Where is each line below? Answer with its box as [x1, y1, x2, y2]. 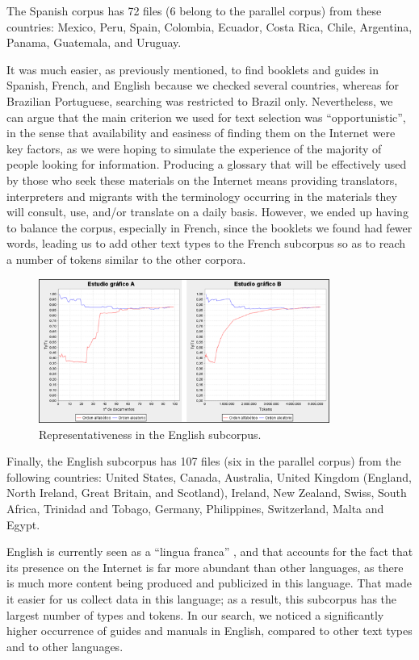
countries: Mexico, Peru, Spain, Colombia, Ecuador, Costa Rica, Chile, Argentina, [6, 18, 413, 35]
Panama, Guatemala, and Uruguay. [6, 34, 182, 51]
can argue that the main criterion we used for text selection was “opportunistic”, [6, 108, 406, 125]
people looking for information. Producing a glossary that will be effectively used [6, 156, 407, 173]
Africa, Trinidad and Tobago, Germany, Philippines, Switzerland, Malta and [6, 500, 384, 517]
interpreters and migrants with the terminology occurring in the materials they [6, 187, 397, 204]
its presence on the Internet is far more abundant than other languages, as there [6, 558, 404, 575]
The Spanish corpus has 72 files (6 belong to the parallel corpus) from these [6, 2, 382, 19]
